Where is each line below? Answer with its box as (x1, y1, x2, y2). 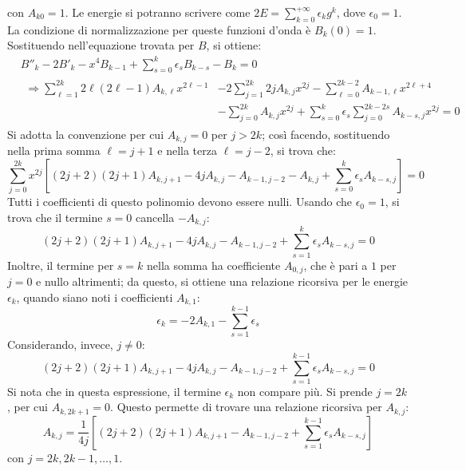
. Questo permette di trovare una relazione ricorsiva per (110, 398, 382, 415)
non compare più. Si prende (237, 382, 373, 399)
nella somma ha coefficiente (146, 256, 281, 273)
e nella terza (157, 142, 217, 159)
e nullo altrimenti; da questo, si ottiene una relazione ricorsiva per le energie (36, 273, 409, 289)
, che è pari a (303, 256, 368, 273)
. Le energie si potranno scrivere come (65, 4, 251, 20)
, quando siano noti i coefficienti (16, 288, 173, 305)
